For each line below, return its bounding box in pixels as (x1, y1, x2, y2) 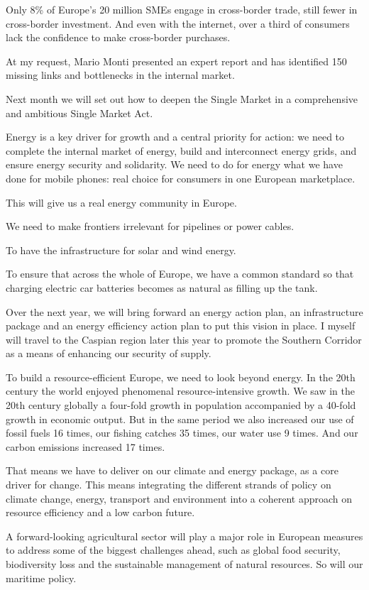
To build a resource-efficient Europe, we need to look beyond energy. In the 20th (6, 369, 356, 384)
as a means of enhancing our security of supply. (6, 346, 211, 361)
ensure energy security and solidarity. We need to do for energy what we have (6, 157, 343, 172)
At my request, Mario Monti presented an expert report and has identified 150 (6, 53, 347, 68)
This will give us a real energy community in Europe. (6, 195, 237, 209)
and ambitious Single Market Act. (6, 105, 153, 120)
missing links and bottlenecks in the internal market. (6, 67, 235, 82)
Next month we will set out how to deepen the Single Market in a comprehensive (6, 91, 358, 106)
